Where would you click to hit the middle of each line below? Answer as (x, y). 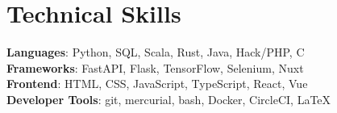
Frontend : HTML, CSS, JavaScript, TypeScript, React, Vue (157, 84)
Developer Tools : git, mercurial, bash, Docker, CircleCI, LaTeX (169, 99)
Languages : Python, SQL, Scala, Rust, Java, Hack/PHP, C (156, 52)
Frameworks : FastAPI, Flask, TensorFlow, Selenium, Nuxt (155, 67)
